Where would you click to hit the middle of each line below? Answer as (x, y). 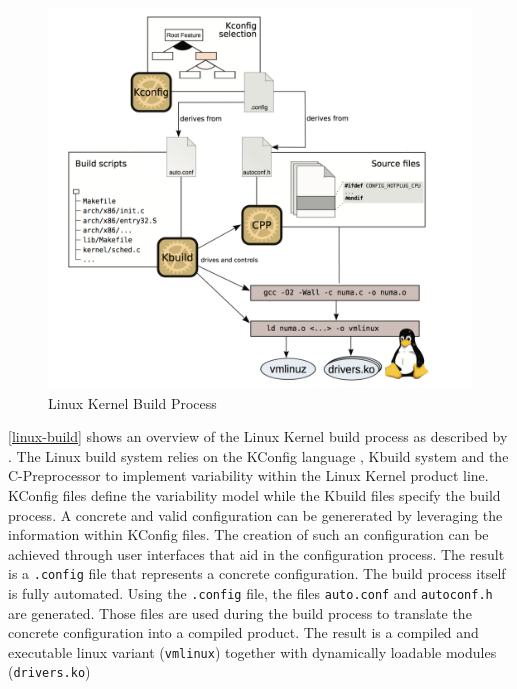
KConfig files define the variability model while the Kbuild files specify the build (254, 494)
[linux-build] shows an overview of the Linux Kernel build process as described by (258, 436)
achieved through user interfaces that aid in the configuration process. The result (256, 553)
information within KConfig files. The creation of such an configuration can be (248, 534)
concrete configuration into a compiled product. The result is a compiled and (243, 632)
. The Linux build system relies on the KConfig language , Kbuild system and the (258, 455)
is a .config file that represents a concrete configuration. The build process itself (257, 573)
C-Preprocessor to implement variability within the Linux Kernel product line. (248, 475)
